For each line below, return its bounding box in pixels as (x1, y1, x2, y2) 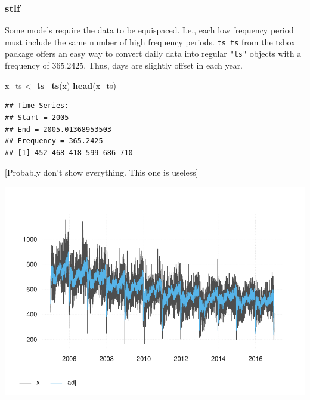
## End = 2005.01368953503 (5, 125, 111, 134)
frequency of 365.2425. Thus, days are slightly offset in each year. (5, 59, 243, 72)
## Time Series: (5, 101, 69, 110)
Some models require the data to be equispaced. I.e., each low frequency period (5, 24, 294, 36)
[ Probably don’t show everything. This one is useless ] (5, 166, 199, 179)
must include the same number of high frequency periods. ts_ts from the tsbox (5, 35, 296, 48)
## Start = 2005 (5, 113, 69, 122)
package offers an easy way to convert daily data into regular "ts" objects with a (5, 47, 302, 60)
